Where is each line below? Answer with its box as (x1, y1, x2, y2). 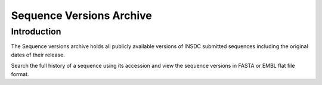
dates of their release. (11, 51, 65, 58)
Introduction (11, 26, 61, 37)
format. (11, 70, 29, 77)
